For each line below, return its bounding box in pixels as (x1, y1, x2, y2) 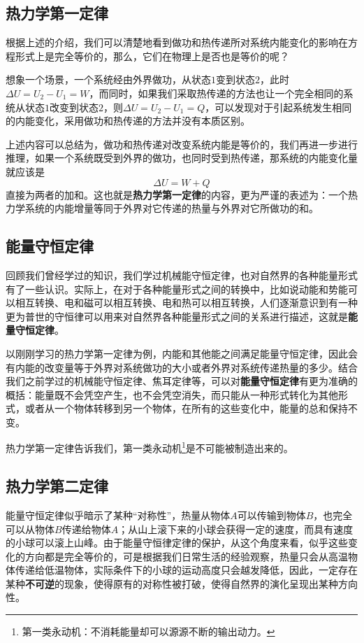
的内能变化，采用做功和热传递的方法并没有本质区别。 (6, 113, 250, 128)
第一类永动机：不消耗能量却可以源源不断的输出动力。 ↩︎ (22, 624, 275, 639)
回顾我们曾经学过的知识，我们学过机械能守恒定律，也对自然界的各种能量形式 (6, 267, 358, 282)
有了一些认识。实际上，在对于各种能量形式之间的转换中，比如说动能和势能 (6, 281, 348, 296)
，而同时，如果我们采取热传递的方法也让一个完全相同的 (89, 85, 344, 100)
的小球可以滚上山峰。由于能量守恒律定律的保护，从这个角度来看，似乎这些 (6, 535, 348, 550)
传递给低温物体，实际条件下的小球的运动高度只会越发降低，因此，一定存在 (15, 563, 358, 577)
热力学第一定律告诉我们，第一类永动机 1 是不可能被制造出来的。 (6, 439, 293, 455)
